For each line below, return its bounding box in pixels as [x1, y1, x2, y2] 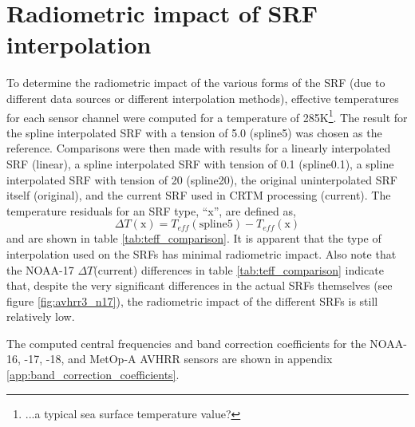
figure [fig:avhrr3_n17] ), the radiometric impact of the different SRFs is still [6, 292, 378, 309]
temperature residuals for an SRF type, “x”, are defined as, [6, 202, 296, 219]
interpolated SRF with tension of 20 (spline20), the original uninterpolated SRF [6, 171, 397, 188]
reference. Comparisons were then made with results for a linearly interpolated [6, 140, 391, 156]
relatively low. [6, 308, 75, 325]
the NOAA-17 [6, 261, 74, 278]
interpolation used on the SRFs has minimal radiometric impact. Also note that [6, 245, 397, 262]
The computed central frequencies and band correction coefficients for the [6, 334, 366, 351]
